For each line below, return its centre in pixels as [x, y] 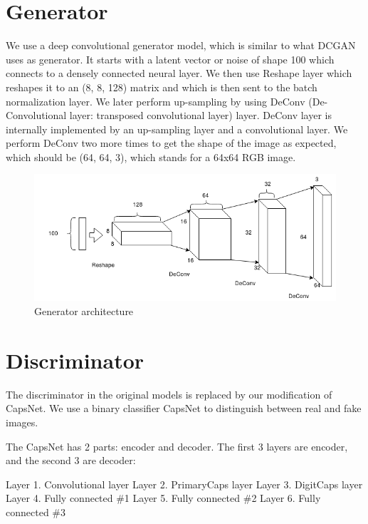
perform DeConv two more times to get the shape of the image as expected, [171, 143]
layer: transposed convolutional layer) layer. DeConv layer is [200, 115]
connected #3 [36, 512]
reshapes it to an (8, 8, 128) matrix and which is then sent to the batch [162, 87]
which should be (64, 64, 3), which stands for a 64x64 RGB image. [151, 156]
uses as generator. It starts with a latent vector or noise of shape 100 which [170, 59]
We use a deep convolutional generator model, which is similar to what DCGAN [181, 45]
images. [22, 422]
